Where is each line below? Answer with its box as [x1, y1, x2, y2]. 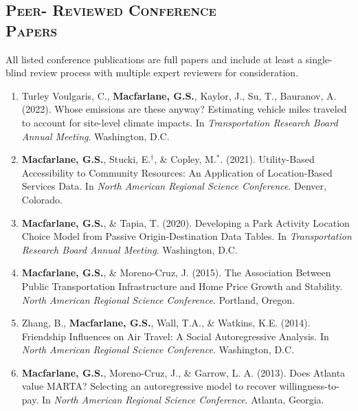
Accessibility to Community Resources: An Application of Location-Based [21, 165, 333, 179]
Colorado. [21, 192, 63, 206]
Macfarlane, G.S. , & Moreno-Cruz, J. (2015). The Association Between [21, 265, 331, 280]
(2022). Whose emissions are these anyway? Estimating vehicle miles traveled [21, 102, 347, 116]
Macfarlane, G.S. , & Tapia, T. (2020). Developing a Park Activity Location [21, 215, 350, 230]
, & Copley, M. [154, 152, 216, 166]
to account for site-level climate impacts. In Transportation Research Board [21, 115, 338, 129]
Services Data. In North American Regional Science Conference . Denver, [21, 179, 326, 193]
